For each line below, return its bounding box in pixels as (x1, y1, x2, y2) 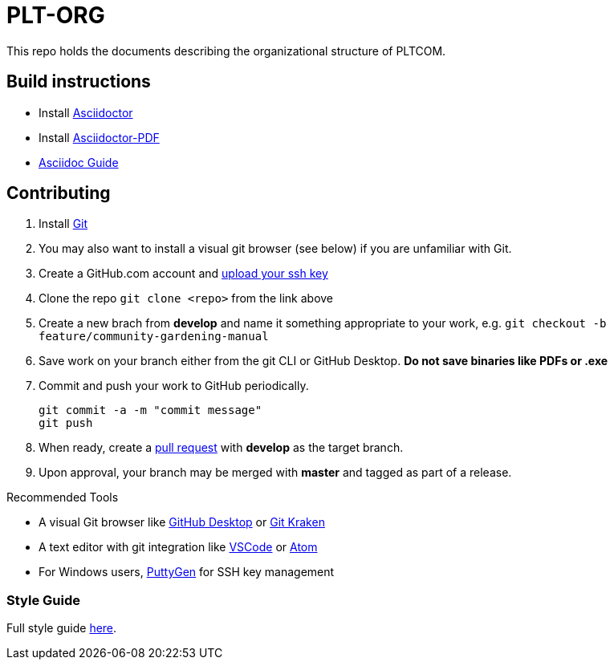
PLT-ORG (6, 2, 105, 29)
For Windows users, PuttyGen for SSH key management (39, 565, 335, 579)
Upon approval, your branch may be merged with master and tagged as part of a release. (39, 465, 512, 480)
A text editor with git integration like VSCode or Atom (39, 540, 318, 554)
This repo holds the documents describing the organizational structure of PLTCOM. (6, 43, 446, 58)
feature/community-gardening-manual (39, 330, 269, 343)
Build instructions (6, 71, 151, 92)
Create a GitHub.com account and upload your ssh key (39, 266, 328, 281)
